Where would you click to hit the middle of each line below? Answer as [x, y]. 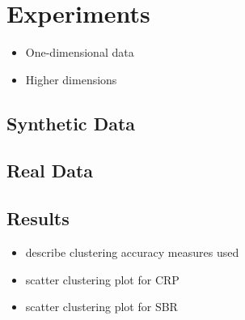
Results [38, 218]
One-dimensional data [80, 52]
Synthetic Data [71, 123]
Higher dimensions [71, 79]
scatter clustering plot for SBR [101, 307]
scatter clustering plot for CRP [102, 279]
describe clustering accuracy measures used [132, 252]
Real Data [50, 171]
